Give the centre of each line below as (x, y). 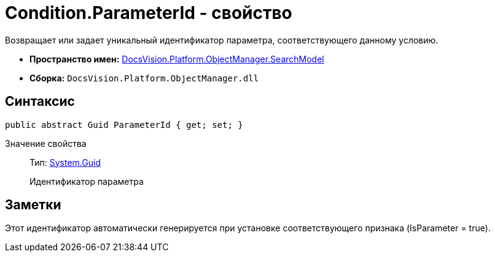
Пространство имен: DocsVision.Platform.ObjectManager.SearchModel (177, 59)
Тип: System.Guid (65, 162)
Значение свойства (46, 143)
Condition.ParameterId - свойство (149, 13)
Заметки (33, 205)
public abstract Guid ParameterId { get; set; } (124, 125)
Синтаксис (40, 102)
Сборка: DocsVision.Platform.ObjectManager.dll (144, 78)
